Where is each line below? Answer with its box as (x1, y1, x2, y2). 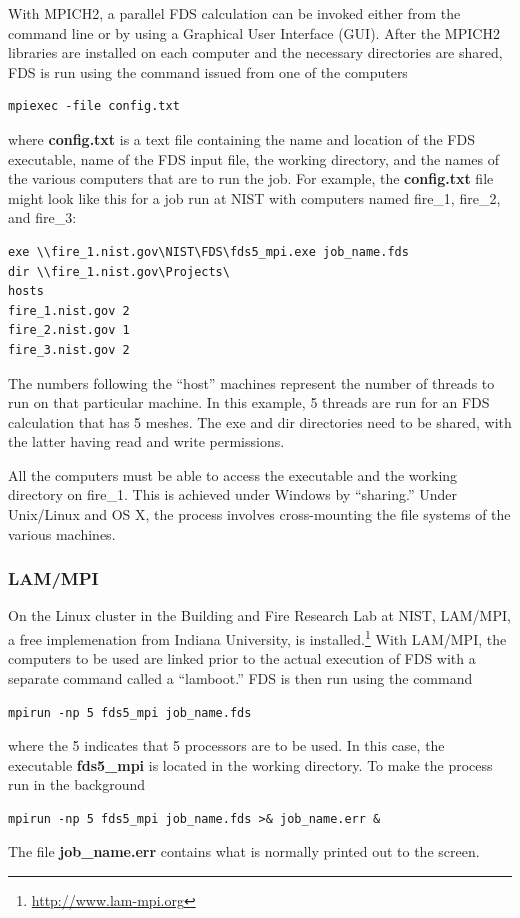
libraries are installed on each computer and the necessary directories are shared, (8, 42, 503, 63)
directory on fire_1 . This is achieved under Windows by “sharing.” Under (8, 484, 457, 505)
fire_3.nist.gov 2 (8, 342, 130, 357)
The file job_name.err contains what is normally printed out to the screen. (8, 841, 480, 862)
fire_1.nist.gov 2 (8, 303, 130, 318)
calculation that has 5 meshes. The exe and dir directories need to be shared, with (8, 411, 512, 432)
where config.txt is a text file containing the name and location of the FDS (8, 128, 475, 149)
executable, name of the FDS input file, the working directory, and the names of (8, 148, 499, 169)
